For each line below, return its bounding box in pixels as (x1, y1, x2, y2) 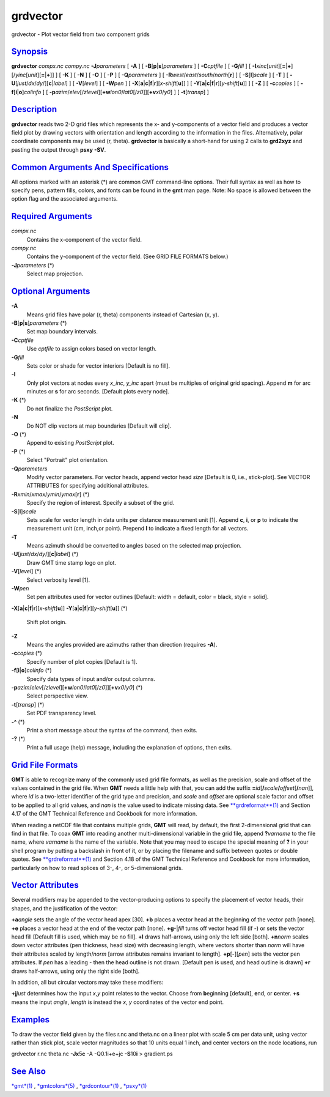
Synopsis (11, 46, 48, 57)
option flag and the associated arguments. (11, 195, 118, 203)
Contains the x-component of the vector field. (26, 236, 142, 243)
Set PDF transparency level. (26, 710, 97, 717)
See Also (11, 1066, 46, 1077)
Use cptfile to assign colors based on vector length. (26, 345, 157, 352)
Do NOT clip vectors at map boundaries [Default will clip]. (26, 422, 172, 430)
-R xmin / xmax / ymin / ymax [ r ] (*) (11, 490, 90, 498)
